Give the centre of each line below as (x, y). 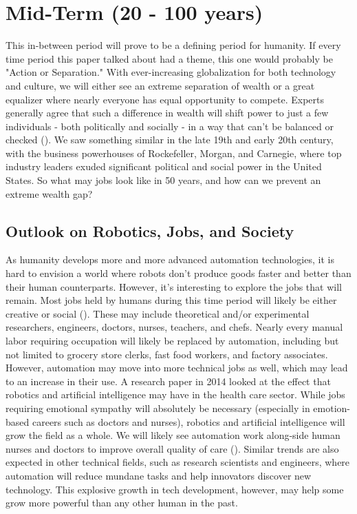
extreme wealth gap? (49, 193)
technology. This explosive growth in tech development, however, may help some (175, 489)
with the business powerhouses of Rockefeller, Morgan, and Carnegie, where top (174, 153)
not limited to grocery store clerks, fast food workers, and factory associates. (167, 354)
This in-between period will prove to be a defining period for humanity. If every (173, 45)
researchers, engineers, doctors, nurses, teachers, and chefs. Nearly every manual (174, 327)
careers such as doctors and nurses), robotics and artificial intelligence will (188, 421)
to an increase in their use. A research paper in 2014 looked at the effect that (168, 381)
